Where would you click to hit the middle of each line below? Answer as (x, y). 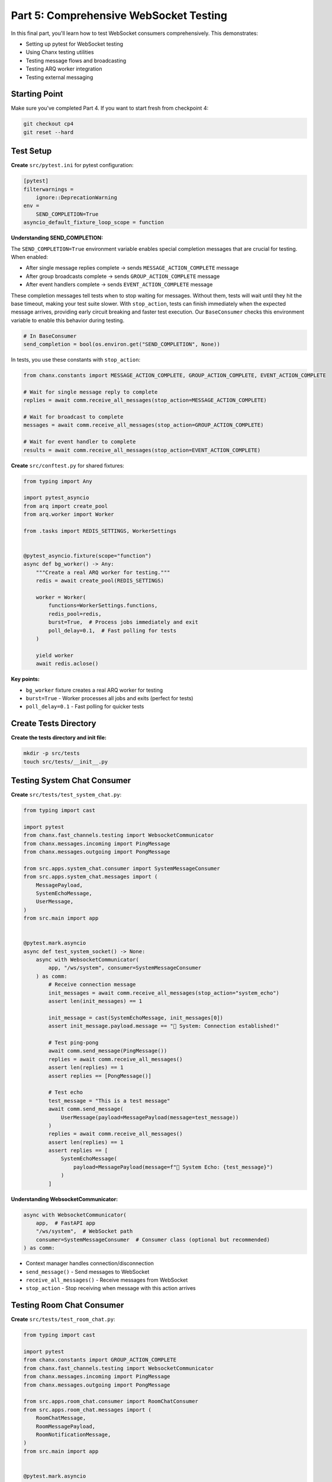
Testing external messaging (59, 77)
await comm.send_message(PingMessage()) (108, 1051)
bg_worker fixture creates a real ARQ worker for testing (94, 690)
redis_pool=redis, (75, 614)
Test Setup (31, 151)
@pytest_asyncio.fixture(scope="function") (88, 556)
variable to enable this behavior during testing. (67, 320)
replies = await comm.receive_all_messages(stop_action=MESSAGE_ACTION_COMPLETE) (145, 400)
